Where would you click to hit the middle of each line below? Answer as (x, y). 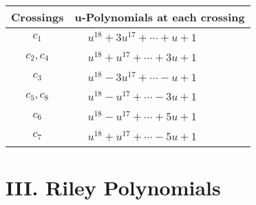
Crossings (38, 17)
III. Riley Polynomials (113, 187)
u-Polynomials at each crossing (160, 17)
